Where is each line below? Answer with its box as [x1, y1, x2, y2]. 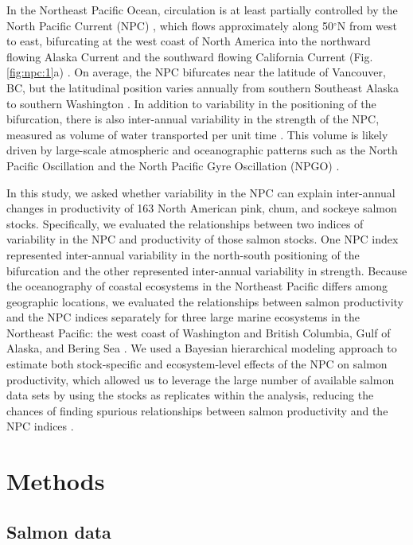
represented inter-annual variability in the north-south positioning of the [6, 246, 360, 263]
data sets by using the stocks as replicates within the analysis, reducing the [6, 387, 374, 403]
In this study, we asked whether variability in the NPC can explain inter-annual [6, 184, 395, 200]
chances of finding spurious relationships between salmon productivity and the [6, 402, 388, 418]
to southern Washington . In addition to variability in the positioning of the [6, 95, 376, 111]
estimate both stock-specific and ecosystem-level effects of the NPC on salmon [6, 356, 388, 372]
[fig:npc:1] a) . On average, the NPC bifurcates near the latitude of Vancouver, [6, 64, 386, 80]
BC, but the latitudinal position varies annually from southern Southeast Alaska [6, 79, 399, 95]
